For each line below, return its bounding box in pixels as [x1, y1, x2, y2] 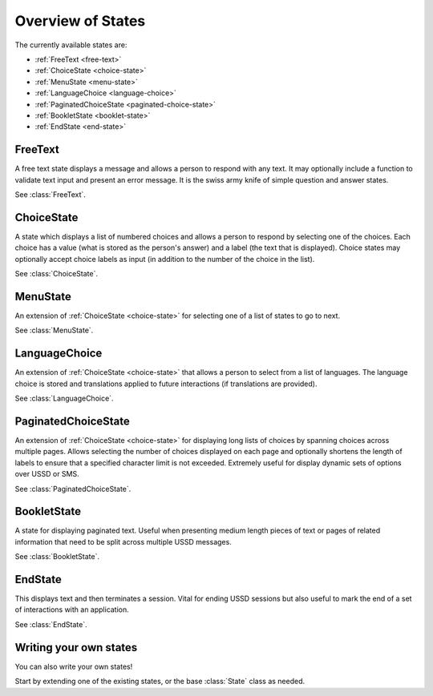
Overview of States [14, 12, 146, 30]
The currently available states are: [14, 40, 127, 50]
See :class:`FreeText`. [14, 189, 86, 199]
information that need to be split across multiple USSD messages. [14, 537, 232, 546]
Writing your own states [14, 641, 138, 654]
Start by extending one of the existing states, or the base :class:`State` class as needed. [14, 677, 306, 686]
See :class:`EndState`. [14, 619, 87, 629]
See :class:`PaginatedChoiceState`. [14, 484, 132, 493]
